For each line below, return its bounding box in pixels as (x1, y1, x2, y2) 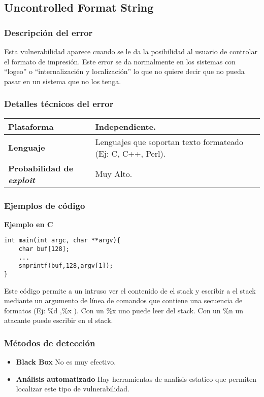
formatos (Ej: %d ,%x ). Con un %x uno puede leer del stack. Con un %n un (4, 305, 243, 315)
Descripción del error (4, 26, 93, 39)
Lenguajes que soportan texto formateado (95, 135, 243, 148)
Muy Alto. (95, 168, 133, 180)
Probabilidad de (8, 162, 74, 174)
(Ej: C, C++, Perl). (95, 147, 166, 159)
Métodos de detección (4, 336, 95, 349)
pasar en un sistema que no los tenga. (4, 76, 121, 86)
